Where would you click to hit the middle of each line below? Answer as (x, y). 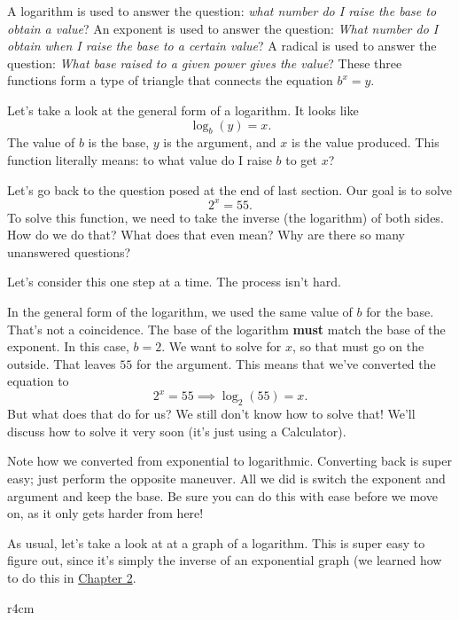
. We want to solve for (222, 346)
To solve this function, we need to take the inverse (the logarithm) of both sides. (226, 217)
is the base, (119, 142)
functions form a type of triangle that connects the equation (170, 80)
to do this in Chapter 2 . (72, 578)
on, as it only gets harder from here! (105, 513)
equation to (38, 381)
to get (302, 159)
